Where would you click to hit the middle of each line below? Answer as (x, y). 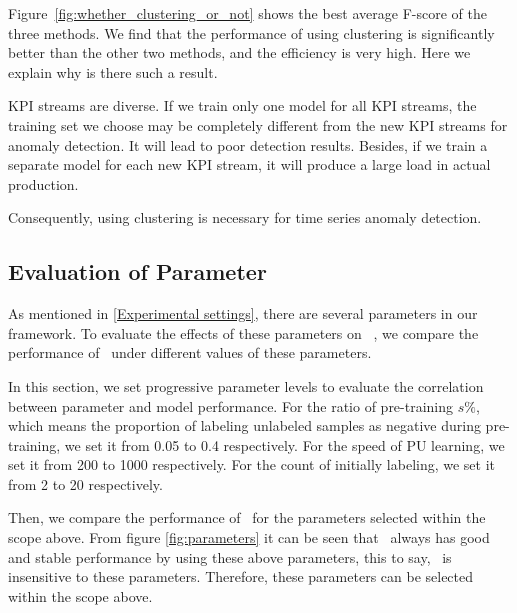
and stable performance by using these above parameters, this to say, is (230, 556)
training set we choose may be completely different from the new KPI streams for (258, 124)
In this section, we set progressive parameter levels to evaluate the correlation (246, 385)
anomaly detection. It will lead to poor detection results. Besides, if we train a (248, 144)
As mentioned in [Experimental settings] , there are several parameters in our (243, 313)
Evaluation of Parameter (137, 271)
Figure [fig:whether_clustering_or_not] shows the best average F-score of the (247, 13)
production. (43, 183)
